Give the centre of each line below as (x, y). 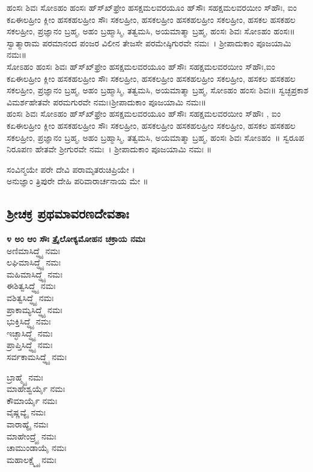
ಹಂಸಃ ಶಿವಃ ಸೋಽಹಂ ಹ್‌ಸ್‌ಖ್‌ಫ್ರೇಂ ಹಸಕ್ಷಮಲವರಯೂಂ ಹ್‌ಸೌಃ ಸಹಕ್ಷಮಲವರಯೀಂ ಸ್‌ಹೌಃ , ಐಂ (144, 113)
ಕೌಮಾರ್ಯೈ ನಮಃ (32, 400)
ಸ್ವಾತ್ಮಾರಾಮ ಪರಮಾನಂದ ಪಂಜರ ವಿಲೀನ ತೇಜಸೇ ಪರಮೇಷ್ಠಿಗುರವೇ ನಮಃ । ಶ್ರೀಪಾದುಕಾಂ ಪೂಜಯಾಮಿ (149, 42)
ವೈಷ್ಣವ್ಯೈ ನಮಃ (26, 412)
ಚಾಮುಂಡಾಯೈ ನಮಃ (37, 448)
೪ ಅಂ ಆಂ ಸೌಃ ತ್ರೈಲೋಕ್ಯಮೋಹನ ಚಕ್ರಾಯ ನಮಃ (76, 239)
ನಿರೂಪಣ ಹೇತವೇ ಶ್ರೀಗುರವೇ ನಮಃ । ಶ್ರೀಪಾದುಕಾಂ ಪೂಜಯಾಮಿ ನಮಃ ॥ (109, 149)
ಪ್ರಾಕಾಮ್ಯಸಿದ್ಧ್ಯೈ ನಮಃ (35, 309)
